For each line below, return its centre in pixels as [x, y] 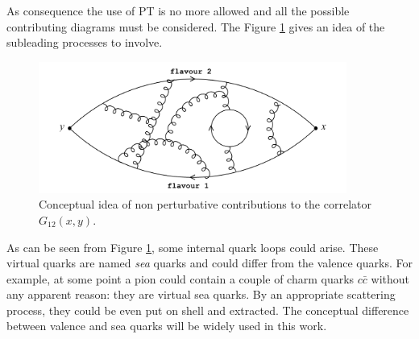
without [390, 278]
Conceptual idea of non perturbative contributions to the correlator [205, 204]
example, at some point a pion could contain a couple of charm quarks [180, 278]
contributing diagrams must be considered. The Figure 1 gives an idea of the [196, 26]
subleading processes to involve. [85, 42]
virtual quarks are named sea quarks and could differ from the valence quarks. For [209, 263]
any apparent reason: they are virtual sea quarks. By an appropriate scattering [201, 294]
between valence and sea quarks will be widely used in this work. [167, 326]
